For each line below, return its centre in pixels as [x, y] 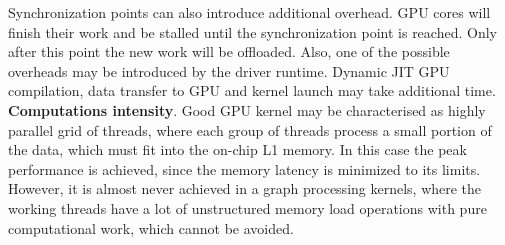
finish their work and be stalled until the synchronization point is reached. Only [252, 31]
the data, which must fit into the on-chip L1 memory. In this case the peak [237, 149]
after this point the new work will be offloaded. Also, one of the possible [229, 51]
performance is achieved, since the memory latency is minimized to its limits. [244, 168]
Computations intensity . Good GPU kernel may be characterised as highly [247, 109]
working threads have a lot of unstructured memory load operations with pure [247, 207]
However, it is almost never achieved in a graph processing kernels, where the [245, 188]
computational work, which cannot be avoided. [151, 227]
